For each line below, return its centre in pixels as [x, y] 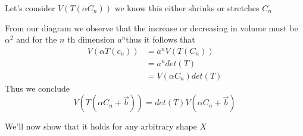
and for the [37, 39]
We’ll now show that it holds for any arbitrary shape [101, 126]
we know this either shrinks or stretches [187, 8]
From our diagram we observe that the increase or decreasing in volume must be [151, 27]
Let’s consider [30, 8]
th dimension [91, 39]
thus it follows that [160, 39]
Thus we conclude [37, 88]
